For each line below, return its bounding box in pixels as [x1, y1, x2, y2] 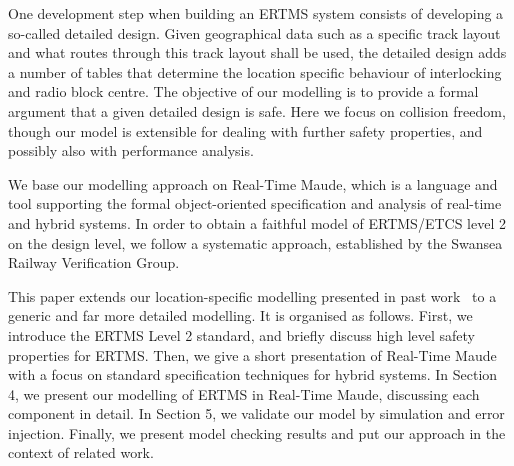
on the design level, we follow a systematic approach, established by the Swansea [8, 232, 503, 253]
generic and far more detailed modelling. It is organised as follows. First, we [8, 305, 473, 326]
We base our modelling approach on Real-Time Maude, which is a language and [8, 173, 498, 194]
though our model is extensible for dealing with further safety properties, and [8, 120, 483, 141]
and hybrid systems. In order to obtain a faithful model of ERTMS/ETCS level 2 [8, 212, 506, 233]
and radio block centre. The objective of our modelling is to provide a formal [8, 81, 479, 102]
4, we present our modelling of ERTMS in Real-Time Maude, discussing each [8, 383, 480, 404]
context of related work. [8, 442, 154, 463]
